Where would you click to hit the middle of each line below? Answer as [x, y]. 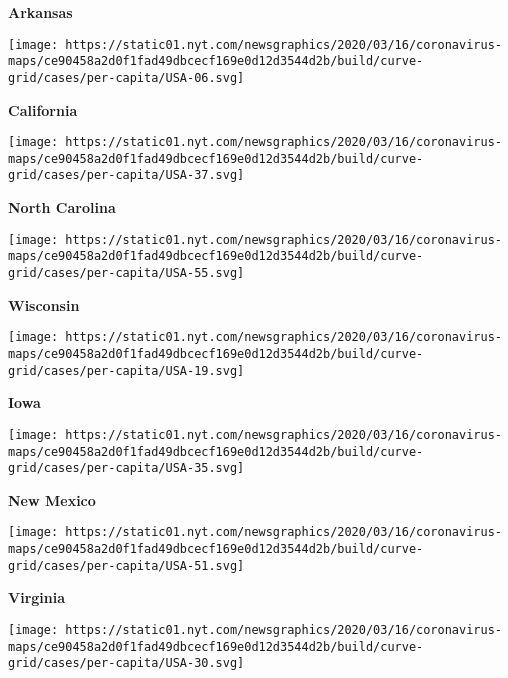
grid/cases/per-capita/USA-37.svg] [126, 175]
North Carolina [62, 207]
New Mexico [52, 499]
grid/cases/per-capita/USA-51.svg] [126, 565]
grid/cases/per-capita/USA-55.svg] [126, 273]
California [43, 109]
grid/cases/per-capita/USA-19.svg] [126, 370]
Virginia [37, 597]
